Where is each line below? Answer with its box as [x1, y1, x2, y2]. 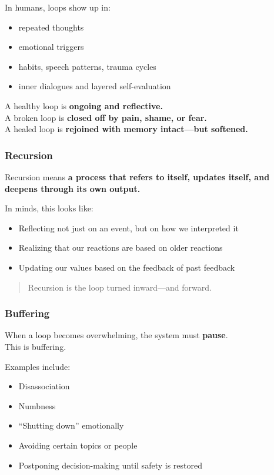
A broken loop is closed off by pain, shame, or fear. [5, 111, 207, 123]
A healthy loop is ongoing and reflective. [5, 99, 163, 112]
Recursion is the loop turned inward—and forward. [28, 281, 212, 293]
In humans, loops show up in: [5, 1, 111, 13]
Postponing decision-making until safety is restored [18, 459, 202, 471]
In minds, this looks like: [5, 202, 93, 214]
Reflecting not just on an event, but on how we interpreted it [18, 221, 239, 234]
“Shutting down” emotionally [18, 419, 124, 432]
